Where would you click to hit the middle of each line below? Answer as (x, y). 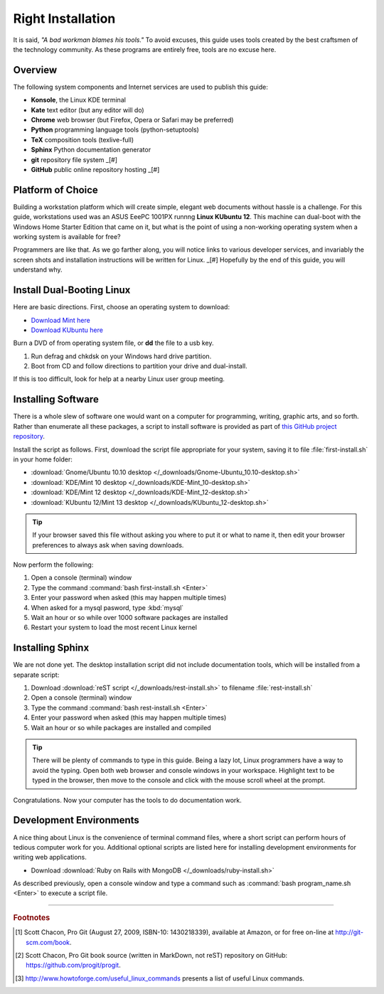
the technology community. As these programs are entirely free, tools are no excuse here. (145, 49)
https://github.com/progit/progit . (73, 965)
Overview (35, 70)
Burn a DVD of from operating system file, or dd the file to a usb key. (113, 343)
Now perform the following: (53, 565)
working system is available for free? (67, 237)
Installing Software (56, 399)
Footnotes (32, 917)
